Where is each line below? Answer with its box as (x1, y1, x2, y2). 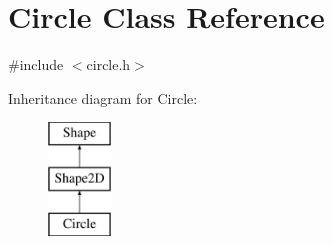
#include (8, 54, 64, 75)
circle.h (86, 54, 131, 75)
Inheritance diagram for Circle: (8, 87, 198, 108)
